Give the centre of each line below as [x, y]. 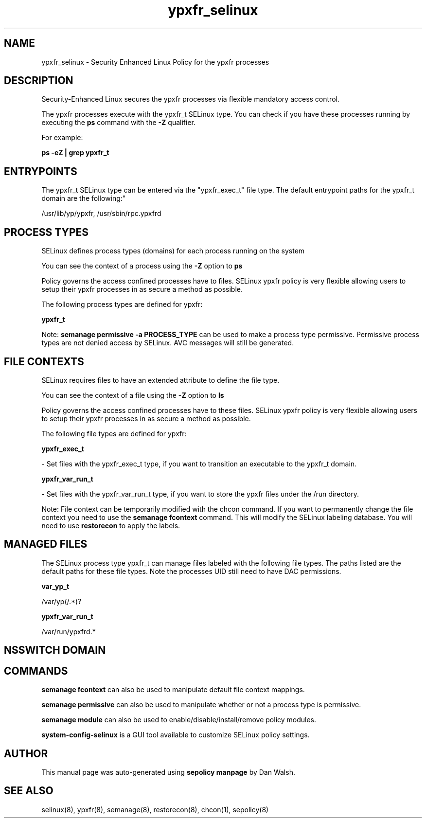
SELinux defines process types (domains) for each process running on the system [173, 251]
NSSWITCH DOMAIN [55, 650]
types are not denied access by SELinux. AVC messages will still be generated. [168, 343]
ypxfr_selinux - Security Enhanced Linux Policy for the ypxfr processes [155, 62]
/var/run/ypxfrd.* [69, 631]
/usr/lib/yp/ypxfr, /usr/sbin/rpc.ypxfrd [101, 214]
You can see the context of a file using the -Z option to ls [133, 395]
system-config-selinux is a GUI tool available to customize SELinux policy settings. [176, 735]
